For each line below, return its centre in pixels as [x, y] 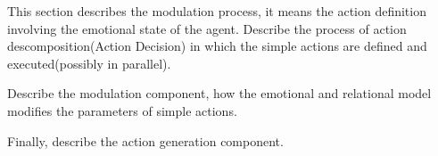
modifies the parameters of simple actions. [122, 110]
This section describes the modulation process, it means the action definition [217, 11]
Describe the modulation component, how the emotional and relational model [219, 93]
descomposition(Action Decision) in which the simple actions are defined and [217, 46]
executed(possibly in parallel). [89, 63]
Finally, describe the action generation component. [145, 140]
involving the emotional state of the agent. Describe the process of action [207, 28]
